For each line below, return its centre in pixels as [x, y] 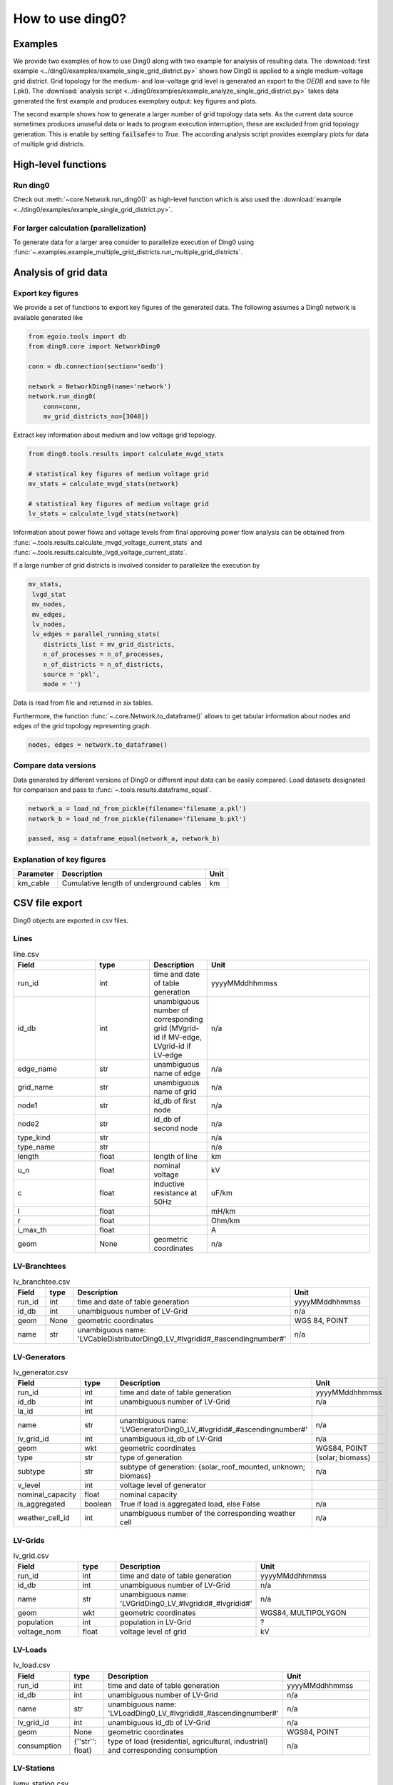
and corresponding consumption [163, 1750]
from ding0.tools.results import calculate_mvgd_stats [126, 454]
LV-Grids [29, 1540]
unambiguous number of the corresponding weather [208, 1514]
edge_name [37, 1069]
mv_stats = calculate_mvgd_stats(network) [103, 484]
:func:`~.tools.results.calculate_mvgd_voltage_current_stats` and [108, 542]
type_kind [34, 1137]
